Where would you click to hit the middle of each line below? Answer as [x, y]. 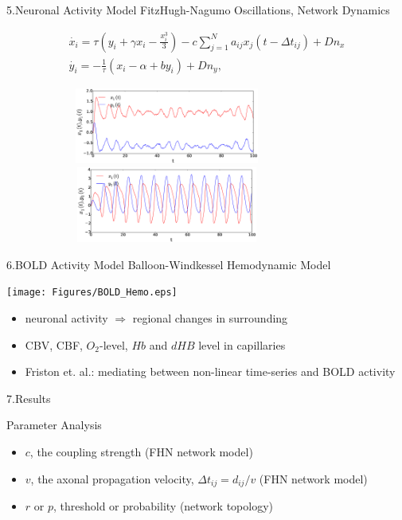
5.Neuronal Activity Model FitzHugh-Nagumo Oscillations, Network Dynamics [198, 10]
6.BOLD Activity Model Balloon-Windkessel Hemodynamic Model [169, 264]
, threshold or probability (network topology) [163, 506]
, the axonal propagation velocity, [112, 478]
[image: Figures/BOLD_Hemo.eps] [92, 293]
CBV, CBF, [54, 344]
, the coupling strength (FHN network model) [141, 452]
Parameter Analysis [54, 425]
